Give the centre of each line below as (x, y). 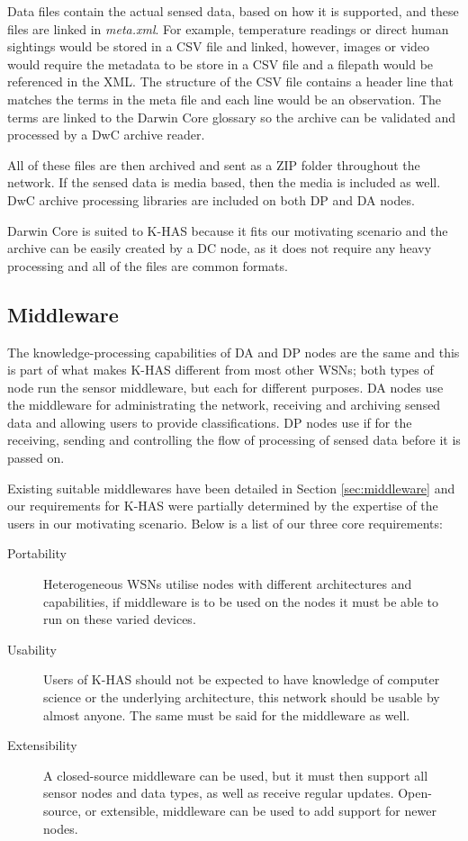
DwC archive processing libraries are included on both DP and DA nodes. (211, 199)
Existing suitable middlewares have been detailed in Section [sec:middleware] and (231, 488)
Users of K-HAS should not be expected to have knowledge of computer (242, 679)
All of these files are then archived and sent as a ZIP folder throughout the (214, 164)
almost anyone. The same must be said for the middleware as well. (227, 714)
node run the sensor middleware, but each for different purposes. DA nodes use (225, 387)
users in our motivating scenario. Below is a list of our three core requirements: (225, 523)
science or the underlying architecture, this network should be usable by (242, 697)
